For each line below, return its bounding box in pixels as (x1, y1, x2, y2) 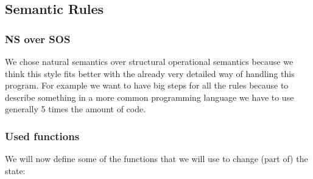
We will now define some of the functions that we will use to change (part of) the (5, 152, 308, 165)
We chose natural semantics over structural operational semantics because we (5, 55, 294, 67)
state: (5, 164, 26, 177)
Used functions (5, 128, 80, 143)
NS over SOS (5, 31, 71, 46)
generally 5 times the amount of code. (5, 103, 146, 115)
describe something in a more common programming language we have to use (5, 90, 294, 103)
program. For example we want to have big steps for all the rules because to (5, 79, 289, 92)
